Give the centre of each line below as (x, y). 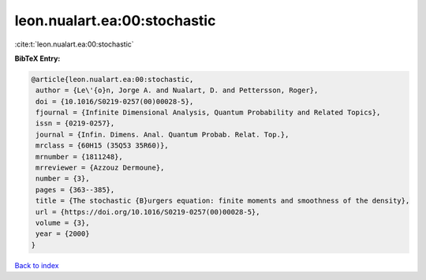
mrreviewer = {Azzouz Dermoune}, (100, 168)
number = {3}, (63, 179)
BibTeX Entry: (37, 58)
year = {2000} (63, 234)
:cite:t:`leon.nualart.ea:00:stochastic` (74, 44)
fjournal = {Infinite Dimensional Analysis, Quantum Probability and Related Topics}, (208, 113)
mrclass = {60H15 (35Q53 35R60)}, (102, 146)
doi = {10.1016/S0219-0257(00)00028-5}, (115, 101)
